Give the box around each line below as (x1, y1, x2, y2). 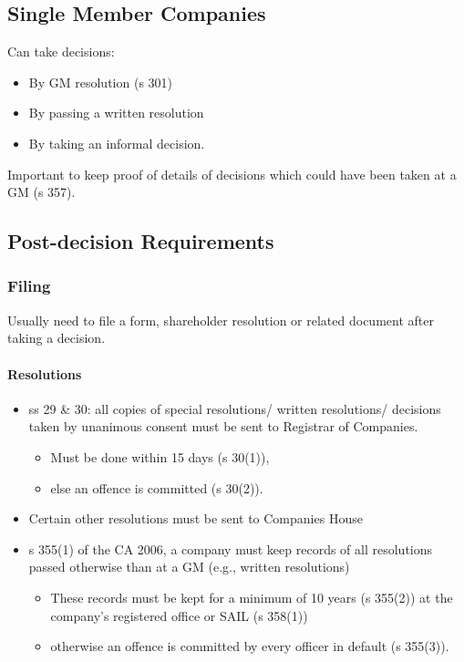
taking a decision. (7, 328, 106, 347)
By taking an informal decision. (28, 133, 205, 152)
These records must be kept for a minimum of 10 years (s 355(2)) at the (50, 587, 453, 606)
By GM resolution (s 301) (28, 72, 173, 91)
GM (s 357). (7, 182, 76, 202)
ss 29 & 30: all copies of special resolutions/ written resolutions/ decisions (28, 398, 441, 418)
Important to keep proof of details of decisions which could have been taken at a (7, 164, 457, 183)
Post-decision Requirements (7, 227, 274, 255)
